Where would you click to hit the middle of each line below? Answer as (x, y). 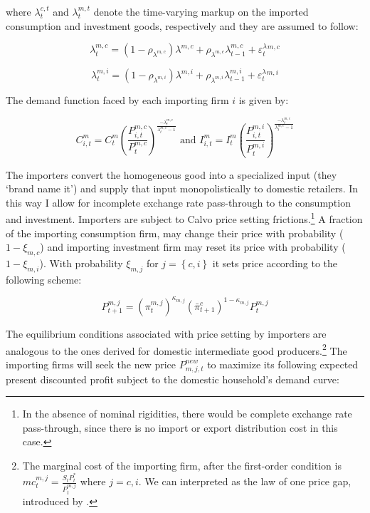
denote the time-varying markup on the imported (201, 11)
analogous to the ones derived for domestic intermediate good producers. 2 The (176, 349)
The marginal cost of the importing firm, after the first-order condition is (182, 465)
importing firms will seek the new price (91, 364)
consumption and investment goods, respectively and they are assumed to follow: (182, 25)
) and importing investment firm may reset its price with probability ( (193, 247)
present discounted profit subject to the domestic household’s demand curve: (173, 379)
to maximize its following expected (283, 364)
